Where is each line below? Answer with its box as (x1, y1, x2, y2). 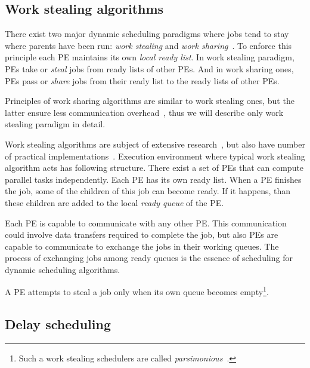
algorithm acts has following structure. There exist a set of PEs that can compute (5, 161, 304, 174)
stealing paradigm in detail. (5, 118, 106, 130)
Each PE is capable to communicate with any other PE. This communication (5, 216, 287, 229)
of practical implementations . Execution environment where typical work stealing (5, 149, 305, 162)
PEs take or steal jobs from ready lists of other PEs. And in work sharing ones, (5, 62, 294, 75)
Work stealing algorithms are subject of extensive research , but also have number (5, 137, 305, 150)
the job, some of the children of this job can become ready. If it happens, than (5, 185, 291, 197)
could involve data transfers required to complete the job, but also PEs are (5, 228, 278, 241)
